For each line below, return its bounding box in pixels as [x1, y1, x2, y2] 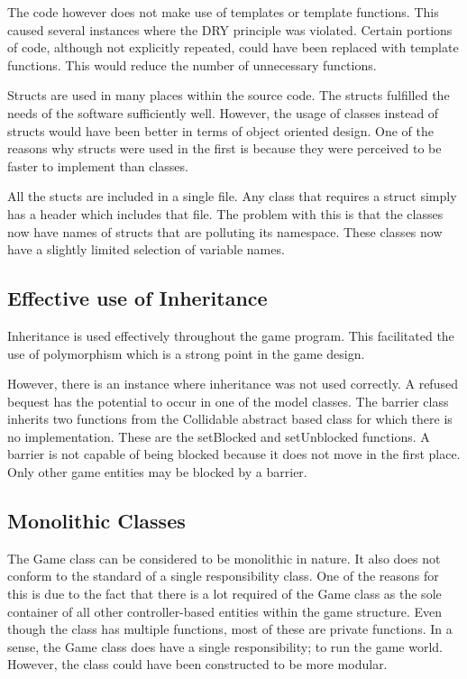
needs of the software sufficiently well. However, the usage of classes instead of [7, 103, 439, 122]
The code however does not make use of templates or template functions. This [7, 3, 439, 21]
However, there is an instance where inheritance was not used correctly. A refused [7, 374, 458, 393]
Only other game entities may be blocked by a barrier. [7, 463, 307, 482]
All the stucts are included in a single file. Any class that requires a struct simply [7, 187, 457, 206]
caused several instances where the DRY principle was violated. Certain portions [7, 20, 453, 39]
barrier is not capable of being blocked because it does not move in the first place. [7, 445, 461, 463]
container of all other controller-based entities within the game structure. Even [7, 601, 443, 620]
